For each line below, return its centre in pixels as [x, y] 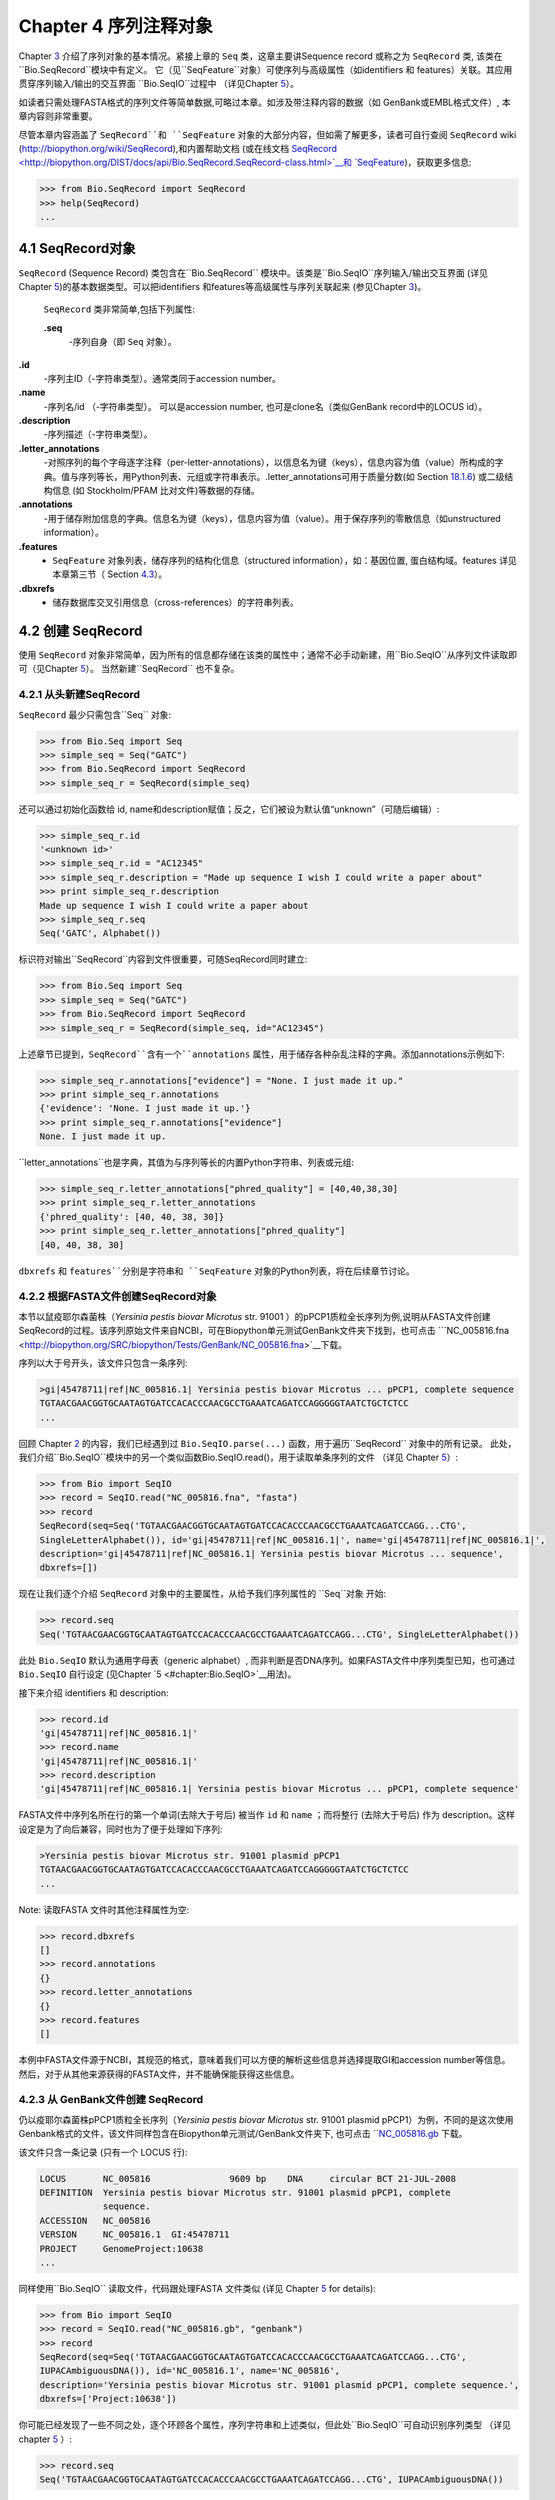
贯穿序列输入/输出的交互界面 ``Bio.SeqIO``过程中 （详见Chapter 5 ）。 [159, 84]
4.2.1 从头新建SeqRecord [79, 695]
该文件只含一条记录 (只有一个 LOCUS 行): [103, 2152]
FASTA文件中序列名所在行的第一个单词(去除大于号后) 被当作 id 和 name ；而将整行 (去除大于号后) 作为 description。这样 [266, 1815]
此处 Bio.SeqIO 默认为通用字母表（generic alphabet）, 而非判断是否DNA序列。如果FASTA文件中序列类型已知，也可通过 [267, 1660]
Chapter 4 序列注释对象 [116, 26]
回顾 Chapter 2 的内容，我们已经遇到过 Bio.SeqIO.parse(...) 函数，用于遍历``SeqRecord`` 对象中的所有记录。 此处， [267, 1443]
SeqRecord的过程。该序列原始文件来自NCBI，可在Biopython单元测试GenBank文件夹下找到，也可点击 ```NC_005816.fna [264, 1331]
